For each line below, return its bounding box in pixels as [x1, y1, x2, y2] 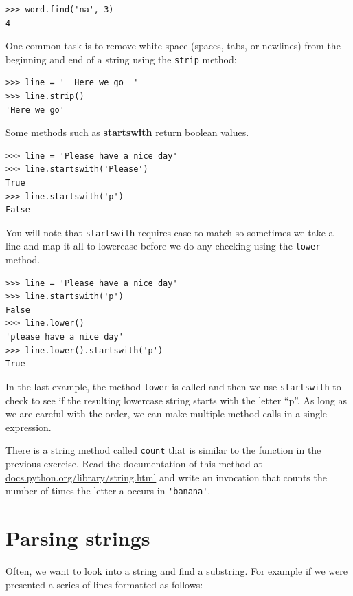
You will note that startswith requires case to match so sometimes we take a [5, 225, 334, 239]
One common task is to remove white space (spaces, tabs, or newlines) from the [5, 38, 341, 53]
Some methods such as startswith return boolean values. [5, 125, 249, 140]
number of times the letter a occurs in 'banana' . [5, 483, 211, 498]
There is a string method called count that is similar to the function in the [5, 443, 321, 457]
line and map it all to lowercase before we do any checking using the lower [5, 239, 321, 253]
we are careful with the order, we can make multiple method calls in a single [5, 406, 328, 421]
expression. [5, 419, 52, 434]
